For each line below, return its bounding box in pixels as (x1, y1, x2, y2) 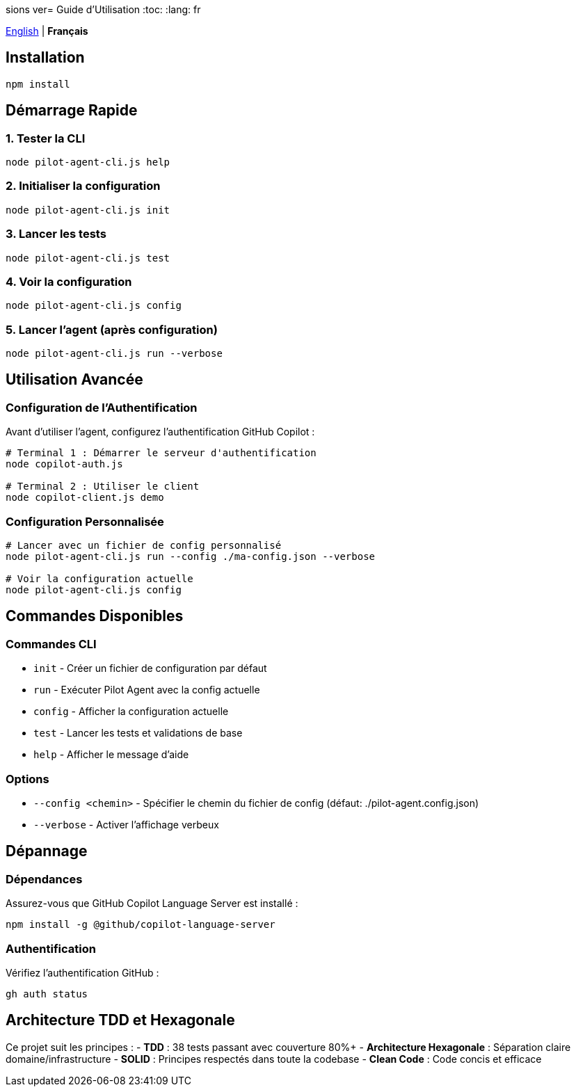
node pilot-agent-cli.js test (6, 252, 170, 264)
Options (6, 771, 49, 786)
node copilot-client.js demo (6, 492, 164, 504)
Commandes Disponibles (6, 607, 184, 625)
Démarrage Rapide (6, 102, 138, 120)
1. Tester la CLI (6, 131, 86, 145)
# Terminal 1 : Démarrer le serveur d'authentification (6, 447, 317, 459)
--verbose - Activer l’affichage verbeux (33, 819, 219, 830)
